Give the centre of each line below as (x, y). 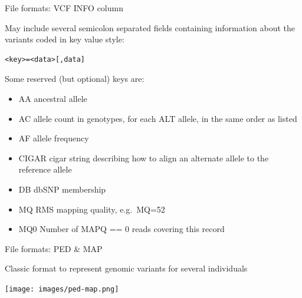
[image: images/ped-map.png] (62, 289)
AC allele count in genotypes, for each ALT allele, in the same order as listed (158, 118)
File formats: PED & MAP (54, 248)
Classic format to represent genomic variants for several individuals (126, 268)
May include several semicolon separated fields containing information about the (150, 27)
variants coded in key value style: (65, 39)
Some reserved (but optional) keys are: (75, 79)
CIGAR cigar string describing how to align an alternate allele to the (144, 158)
